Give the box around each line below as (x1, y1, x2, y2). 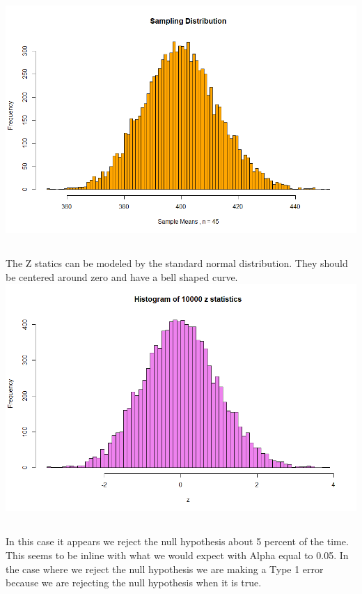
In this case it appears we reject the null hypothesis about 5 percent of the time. (6, 534, 349, 549)
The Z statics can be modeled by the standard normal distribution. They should (6, 256, 348, 271)
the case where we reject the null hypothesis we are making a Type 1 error (6, 561, 324, 576)
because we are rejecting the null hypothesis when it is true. (6, 575, 262, 590)
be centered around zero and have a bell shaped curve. (6, 269, 238, 284)
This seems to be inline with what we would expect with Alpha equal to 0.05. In (6, 547, 349, 562)
